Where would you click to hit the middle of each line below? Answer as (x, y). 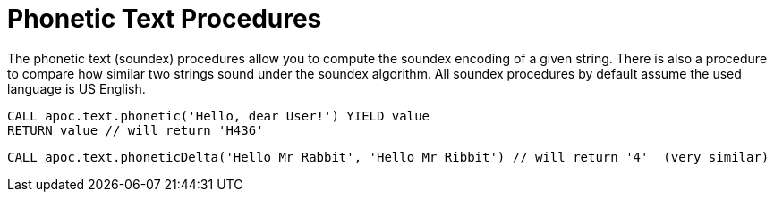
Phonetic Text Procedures (165, 19)
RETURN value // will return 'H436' (136, 130)
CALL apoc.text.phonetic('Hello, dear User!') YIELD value (219, 116)
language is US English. (77, 88)
